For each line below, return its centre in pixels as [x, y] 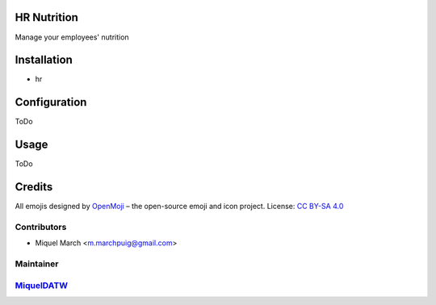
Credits [34, 187]
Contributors [41, 227]
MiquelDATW [42, 285]
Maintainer [37, 264]
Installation [44, 60]
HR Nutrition [46, 17]
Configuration [51, 102]
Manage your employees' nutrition [72, 37]
